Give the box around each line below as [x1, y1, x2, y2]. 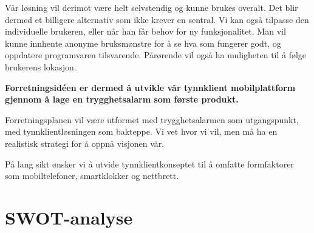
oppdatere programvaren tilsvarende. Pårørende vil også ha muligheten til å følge [5, 49, 307, 61]
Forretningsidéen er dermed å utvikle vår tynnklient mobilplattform [5, 81, 296, 93]
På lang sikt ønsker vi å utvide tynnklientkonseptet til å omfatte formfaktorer [5, 157, 294, 170]
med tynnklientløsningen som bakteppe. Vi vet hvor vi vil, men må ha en [5, 125, 278, 138]
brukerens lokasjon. [5, 60, 77, 73]
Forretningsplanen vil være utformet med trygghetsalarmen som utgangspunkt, [5, 113, 299, 126]
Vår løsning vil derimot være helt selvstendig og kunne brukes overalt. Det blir [5, 1, 298, 13]
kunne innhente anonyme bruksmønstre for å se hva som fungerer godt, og [5, 36, 281, 49]
